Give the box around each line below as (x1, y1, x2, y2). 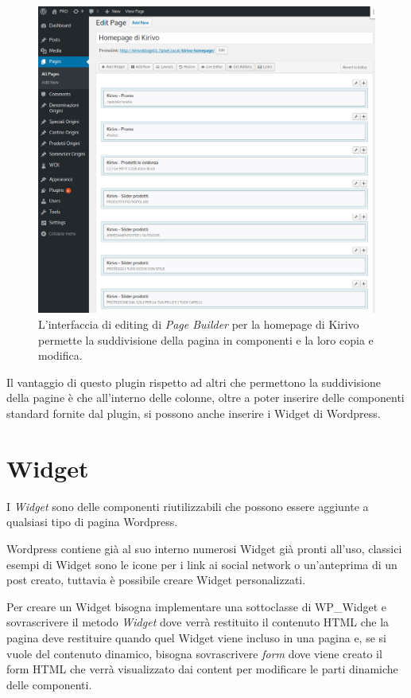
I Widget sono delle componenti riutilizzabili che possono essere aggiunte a (6, 497, 369, 514)
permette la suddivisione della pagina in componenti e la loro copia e (38, 331, 374, 348)
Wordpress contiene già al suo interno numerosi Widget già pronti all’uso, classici (6, 540, 402, 556)
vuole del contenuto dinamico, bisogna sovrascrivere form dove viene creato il (6, 645, 382, 661)
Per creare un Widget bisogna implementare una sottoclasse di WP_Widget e (6, 598, 387, 614)
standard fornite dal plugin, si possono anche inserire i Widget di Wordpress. (6, 405, 381, 422)
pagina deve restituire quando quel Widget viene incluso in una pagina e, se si (6, 629, 386, 645)
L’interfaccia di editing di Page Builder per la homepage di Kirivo (38, 316, 359, 333)
